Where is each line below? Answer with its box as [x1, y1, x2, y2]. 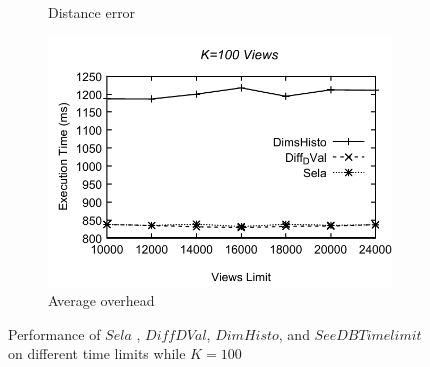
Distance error [48, 2, 136, 22]
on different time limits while [8, 343, 186, 364]
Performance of [8, 323, 101, 344]
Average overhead [48, 290, 155, 311]
